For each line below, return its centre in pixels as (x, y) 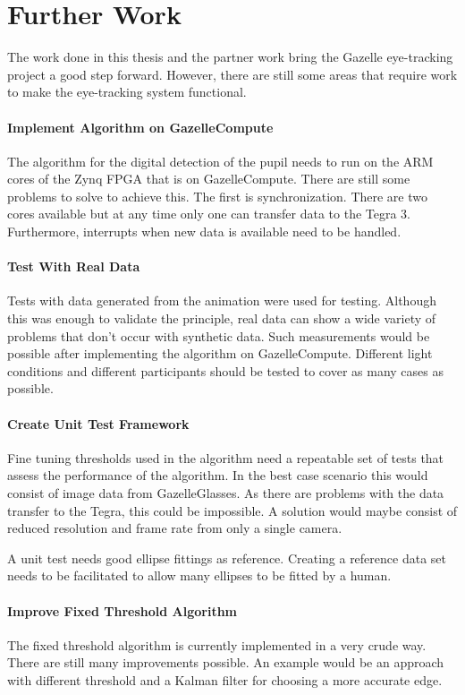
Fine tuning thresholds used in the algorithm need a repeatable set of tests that (226, 457)
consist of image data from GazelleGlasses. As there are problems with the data (226, 493)
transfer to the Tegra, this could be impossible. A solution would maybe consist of (232, 510)
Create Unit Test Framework (98, 423)
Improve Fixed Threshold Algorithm (123, 610)
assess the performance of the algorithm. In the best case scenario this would (218, 475)
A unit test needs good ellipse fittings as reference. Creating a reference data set (227, 558)
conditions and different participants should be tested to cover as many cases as (225, 370)
